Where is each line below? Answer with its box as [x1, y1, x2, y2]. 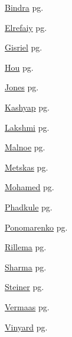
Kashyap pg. [5, 100, 50, 113]
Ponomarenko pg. [5, 221, 68, 233]
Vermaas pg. [5, 300, 50, 313]
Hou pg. [5, 61, 34, 73]
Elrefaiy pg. [5, 21, 47, 33]
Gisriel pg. [5, 41, 42, 53]
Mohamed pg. [5, 181, 54, 193]
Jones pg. [5, 81, 39, 93]
